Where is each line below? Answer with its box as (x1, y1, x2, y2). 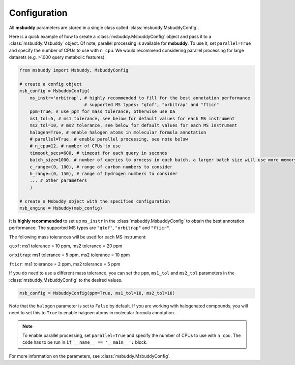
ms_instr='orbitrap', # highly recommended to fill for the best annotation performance (29, 95, 250, 100)
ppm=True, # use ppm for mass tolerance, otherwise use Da (29, 109, 176, 114)
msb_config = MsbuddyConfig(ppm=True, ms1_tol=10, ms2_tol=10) (19, 290, 176, 296)
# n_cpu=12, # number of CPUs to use (29, 143, 121, 149)
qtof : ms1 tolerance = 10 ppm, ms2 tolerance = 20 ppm (9, 243, 122, 249)
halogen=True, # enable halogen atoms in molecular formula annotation (29, 130, 206, 135)
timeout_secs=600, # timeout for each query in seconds (29, 150, 168, 156)
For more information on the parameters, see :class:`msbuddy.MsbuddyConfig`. (9, 353, 171, 359)
